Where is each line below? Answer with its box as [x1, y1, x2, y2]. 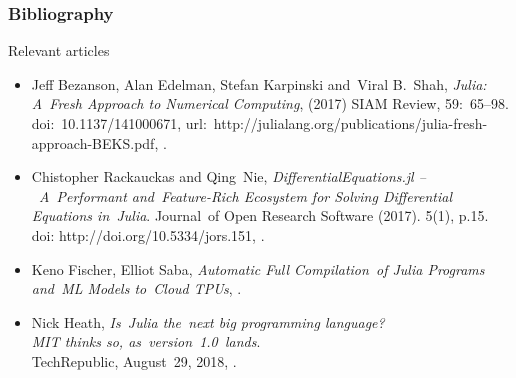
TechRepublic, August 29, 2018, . [31, 350, 237, 371]
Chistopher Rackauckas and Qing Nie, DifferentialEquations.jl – [31, 166, 426, 187]
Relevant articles [8, 40, 110, 61]
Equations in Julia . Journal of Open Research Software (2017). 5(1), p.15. [31, 205, 489, 226]
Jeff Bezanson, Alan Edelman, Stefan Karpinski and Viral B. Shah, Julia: [31, 73, 487, 94]
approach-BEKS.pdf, [31, 132, 159, 153]
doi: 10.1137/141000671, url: [31, 113, 207, 133]
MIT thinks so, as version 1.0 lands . [31, 331, 261, 352]
